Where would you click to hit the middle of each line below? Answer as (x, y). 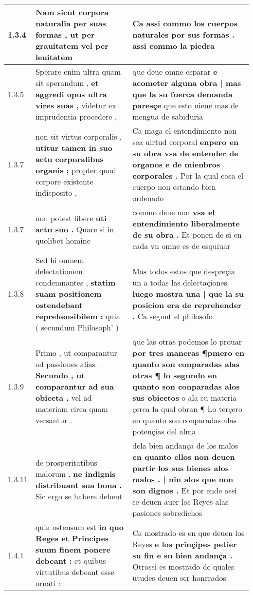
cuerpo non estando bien (174, 187)
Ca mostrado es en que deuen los (189, 533)
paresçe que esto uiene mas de (186, 105)
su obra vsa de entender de (185, 153)
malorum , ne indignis (75, 473)
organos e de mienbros (176, 164)
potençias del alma (164, 431)
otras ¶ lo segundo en (175, 375)
